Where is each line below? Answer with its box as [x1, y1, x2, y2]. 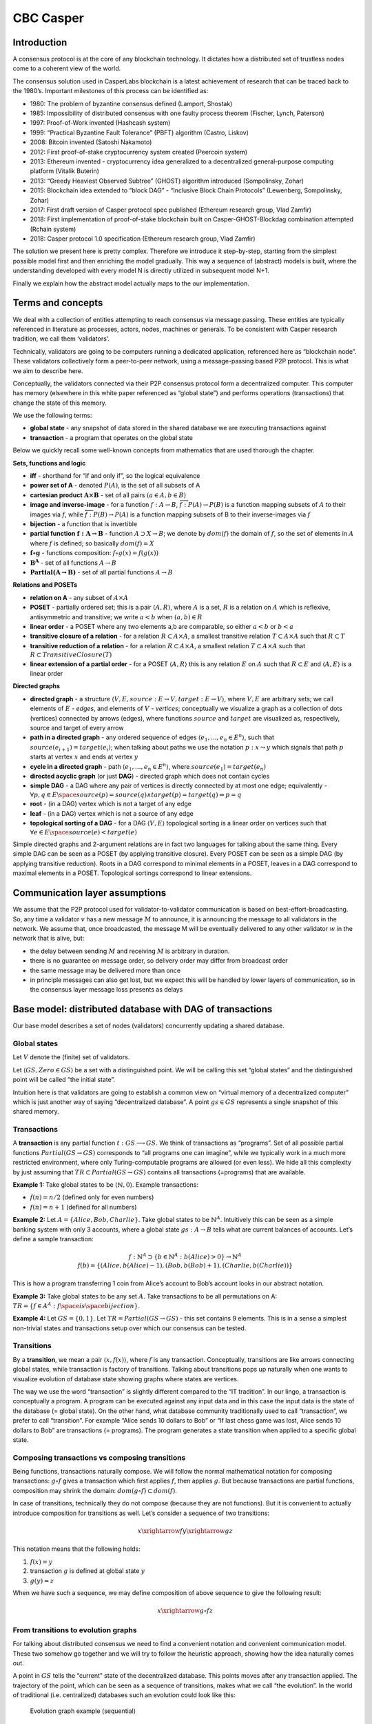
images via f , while [30, 510, 84, 519]
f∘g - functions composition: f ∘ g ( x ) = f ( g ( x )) [30, 549, 159, 557]
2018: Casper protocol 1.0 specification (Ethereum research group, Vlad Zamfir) [30, 234, 256, 243]
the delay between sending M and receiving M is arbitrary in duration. [30, 947, 230, 955]
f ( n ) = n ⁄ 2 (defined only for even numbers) [30, 1193, 154, 1201]
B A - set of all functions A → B [30, 557, 117, 567]
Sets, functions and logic [12, 459, 86, 467]
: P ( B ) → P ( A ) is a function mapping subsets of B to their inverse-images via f [89, 510, 311, 519]
